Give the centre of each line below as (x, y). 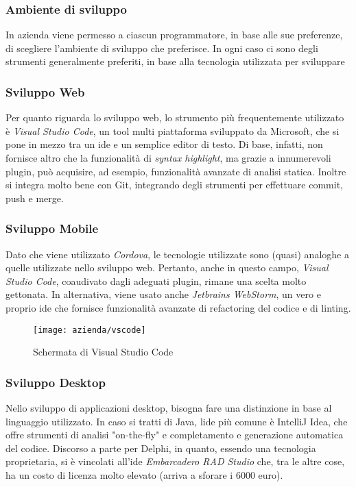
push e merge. (35, 198)
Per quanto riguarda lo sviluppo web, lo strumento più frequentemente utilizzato (175, 117)
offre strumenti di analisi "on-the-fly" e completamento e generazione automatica (175, 435)
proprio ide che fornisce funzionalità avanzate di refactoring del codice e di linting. (178, 307)
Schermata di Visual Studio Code (103, 352)
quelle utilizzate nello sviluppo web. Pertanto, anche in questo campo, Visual (167, 267)
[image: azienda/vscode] (90, 330)
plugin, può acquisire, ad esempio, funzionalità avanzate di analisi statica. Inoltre (176, 171)
